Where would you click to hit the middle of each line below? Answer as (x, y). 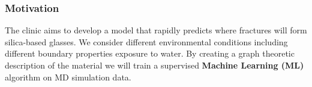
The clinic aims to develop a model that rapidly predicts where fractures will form (156, 30)
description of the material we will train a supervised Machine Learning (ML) (154, 65)
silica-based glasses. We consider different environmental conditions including (146, 41)
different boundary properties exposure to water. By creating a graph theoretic (150, 53)
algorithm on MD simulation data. (68, 77)
